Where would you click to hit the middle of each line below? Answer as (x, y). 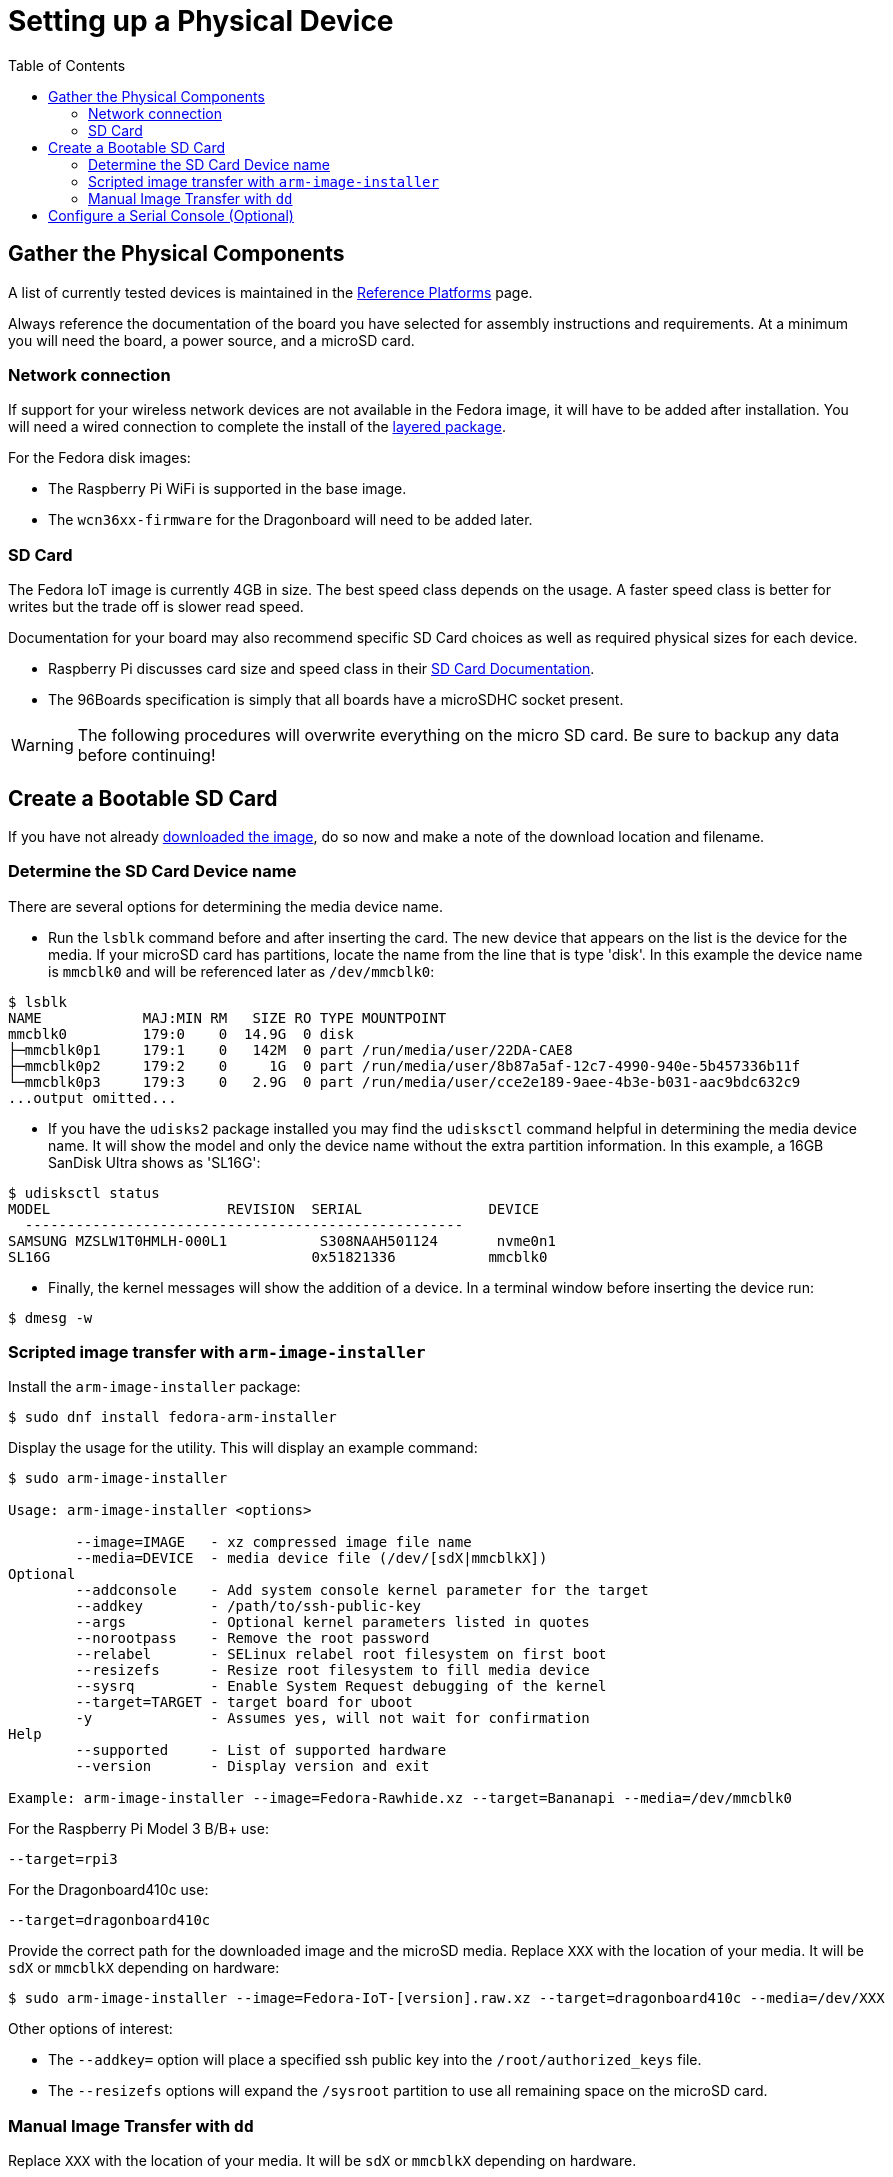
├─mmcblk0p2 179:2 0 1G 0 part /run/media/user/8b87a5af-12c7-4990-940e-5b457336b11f (404, 1065)
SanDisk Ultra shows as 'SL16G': (154, 1162)
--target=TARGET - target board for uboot (244, 1702)
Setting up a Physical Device (201, 21)
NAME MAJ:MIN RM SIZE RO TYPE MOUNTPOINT (227, 1017)
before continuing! (146, 755)
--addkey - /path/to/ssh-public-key (248, 1606)
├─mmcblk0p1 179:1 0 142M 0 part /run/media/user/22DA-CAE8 (290, 1049)
